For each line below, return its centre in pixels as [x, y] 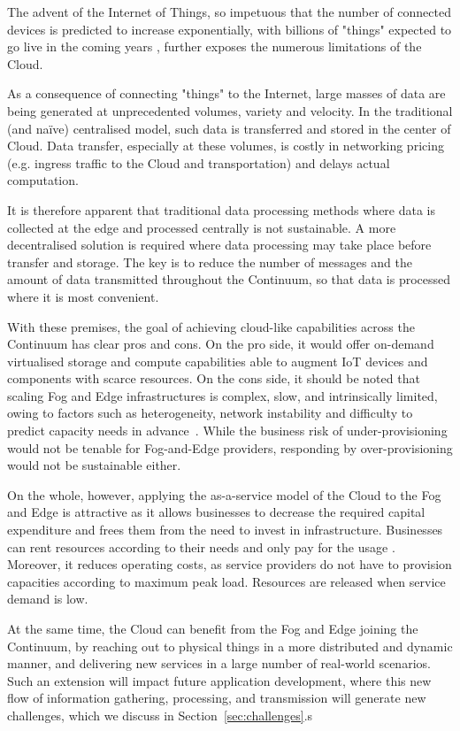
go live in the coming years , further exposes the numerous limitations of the [215, 46]
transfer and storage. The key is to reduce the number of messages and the [210, 262]
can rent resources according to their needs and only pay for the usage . [201, 546]
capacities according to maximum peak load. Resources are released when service [226, 581]
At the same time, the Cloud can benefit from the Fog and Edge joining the [213, 628]
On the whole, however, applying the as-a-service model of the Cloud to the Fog [224, 494]
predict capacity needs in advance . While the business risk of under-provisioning [227, 431]
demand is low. [48, 599]
